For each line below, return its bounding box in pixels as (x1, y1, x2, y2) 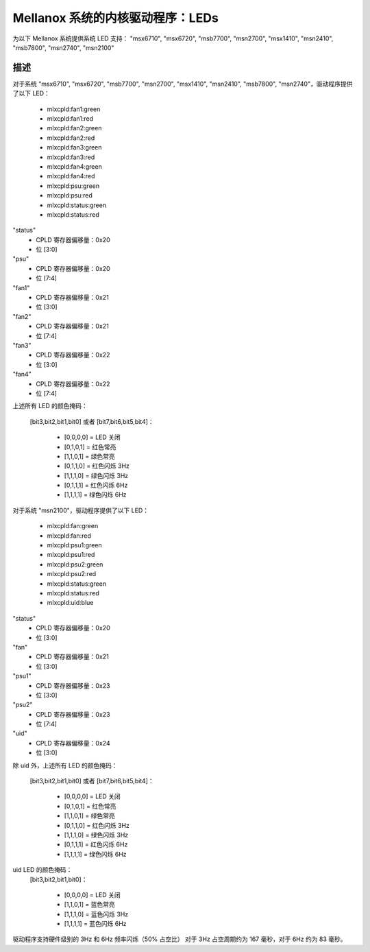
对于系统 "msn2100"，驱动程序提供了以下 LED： (12, 506, 149, 514)
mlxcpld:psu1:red (47, 551, 95, 559)
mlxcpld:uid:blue (47, 599, 94, 607)
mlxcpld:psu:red (47, 191, 92, 200)
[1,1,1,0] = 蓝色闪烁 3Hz (64, 909, 129, 918)
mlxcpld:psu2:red (47, 570, 97, 578)
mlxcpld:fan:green (47, 522, 99, 530)
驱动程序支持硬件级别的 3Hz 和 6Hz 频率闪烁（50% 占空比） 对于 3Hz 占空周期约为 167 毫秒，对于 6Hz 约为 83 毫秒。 (12, 935, 347, 943)
